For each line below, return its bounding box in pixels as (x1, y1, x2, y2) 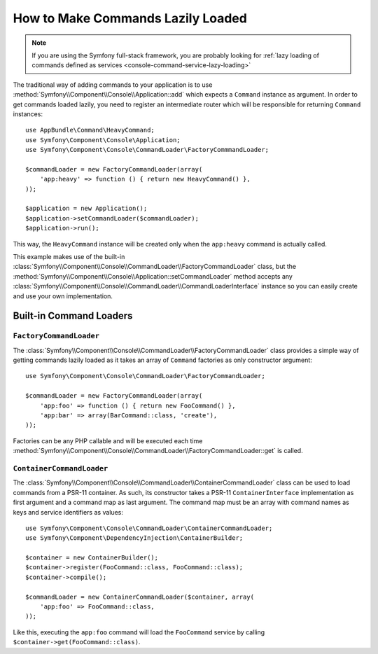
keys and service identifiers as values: (13, 508, 124, 516)
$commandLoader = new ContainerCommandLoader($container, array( (25, 592, 255, 601)
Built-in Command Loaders (13, 310, 133, 322)
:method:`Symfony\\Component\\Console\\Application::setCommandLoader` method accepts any (13, 272, 293, 280)
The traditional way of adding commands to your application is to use (13, 81, 213, 89)
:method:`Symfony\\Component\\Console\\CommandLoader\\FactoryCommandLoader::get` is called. (13, 447, 304, 455)
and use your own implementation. (13, 291, 113, 300)
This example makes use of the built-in (13, 252, 125, 260)
